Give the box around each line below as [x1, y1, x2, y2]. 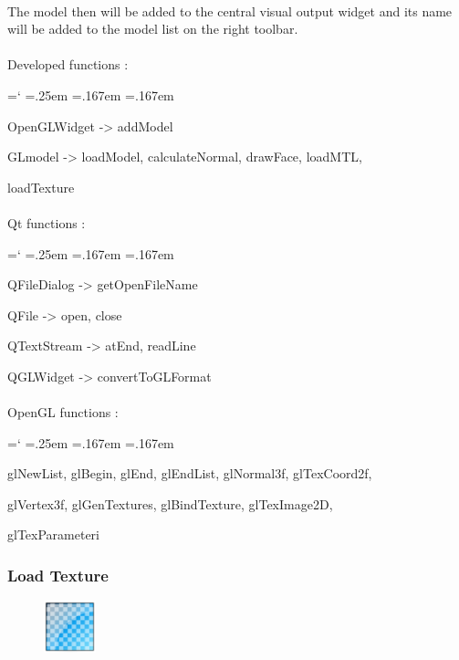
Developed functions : [7, 55, 129, 74]
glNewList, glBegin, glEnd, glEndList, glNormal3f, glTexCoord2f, [7, 464, 372, 483]
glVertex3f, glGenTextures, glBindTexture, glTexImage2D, [7, 494, 333, 513]
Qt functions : [7, 213, 86, 232]
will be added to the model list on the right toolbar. [7, 19, 298, 38]
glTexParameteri [7, 525, 99, 544]
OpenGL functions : [7, 403, 119, 422]
